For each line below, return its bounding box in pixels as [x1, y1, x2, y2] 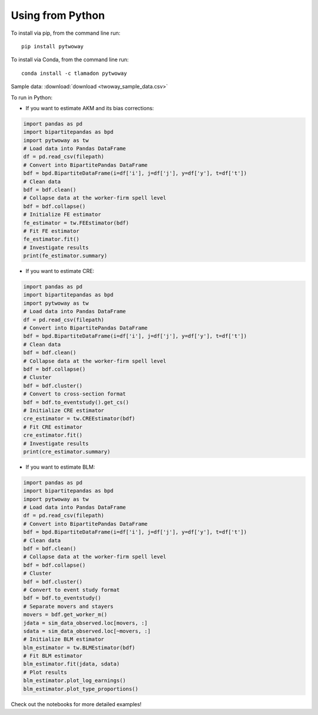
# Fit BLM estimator [23, 653, 82, 660]
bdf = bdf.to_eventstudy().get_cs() [23, 398, 130, 406]
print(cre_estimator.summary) [23, 448, 111, 455]
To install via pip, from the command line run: [11, 29, 121, 37]
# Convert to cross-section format [23, 391, 126, 397]
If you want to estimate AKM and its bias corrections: [25, 104, 154, 111]
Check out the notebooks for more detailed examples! [11, 700, 142, 707]
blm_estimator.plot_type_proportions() [23, 686, 138, 692]
